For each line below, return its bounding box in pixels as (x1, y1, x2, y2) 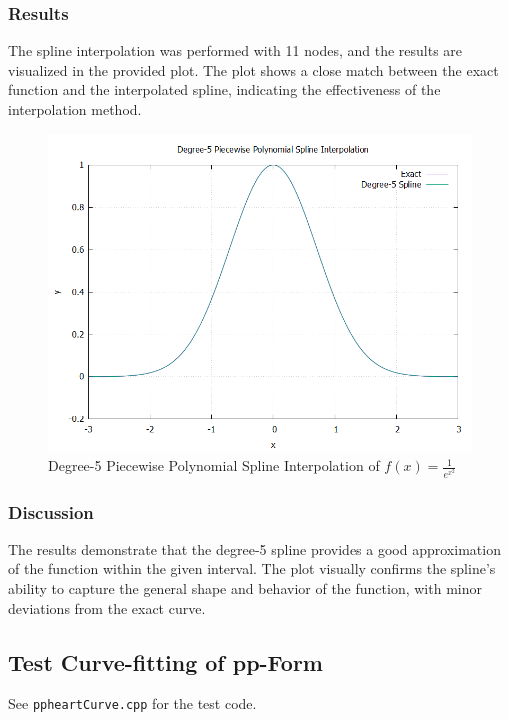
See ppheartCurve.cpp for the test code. (8, 693, 257, 714)
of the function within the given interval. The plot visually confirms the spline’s (8, 558, 496, 579)
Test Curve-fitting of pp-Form (8, 646, 323, 677)
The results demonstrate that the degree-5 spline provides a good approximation (8, 538, 501, 559)
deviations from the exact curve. (8, 597, 206, 618)
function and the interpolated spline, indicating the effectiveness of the (8, 79, 441, 100)
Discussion (8, 499, 94, 524)
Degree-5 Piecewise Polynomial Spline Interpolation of (48, 455, 380, 476)
